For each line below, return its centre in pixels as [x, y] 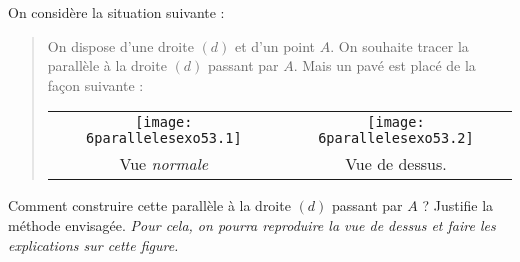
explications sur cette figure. [93, 244]
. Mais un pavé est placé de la [384, 65]
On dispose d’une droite [120, 45]
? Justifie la [458, 205]
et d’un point [275, 45]
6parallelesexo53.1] [164, 138]
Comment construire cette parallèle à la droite [149, 205]
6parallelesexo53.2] [396, 138]
